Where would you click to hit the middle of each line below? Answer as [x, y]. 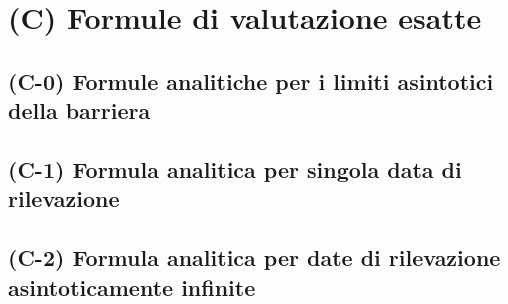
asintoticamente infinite [132, 286]
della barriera [79, 110]
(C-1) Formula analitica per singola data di [235, 168]
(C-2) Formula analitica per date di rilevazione [254, 257]
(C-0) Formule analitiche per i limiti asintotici [251, 80]
